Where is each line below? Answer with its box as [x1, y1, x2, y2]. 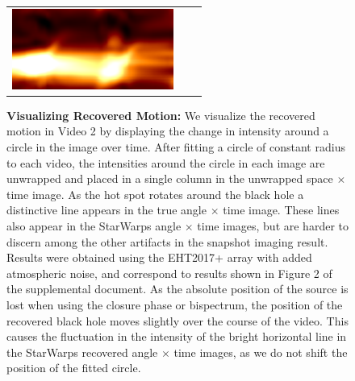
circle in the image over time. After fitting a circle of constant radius [6, 139, 345, 155]
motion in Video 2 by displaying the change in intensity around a [6, 122, 329, 139]
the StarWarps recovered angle [6, 343, 158, 360]
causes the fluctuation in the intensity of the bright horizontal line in [6, 328, 347, 345]
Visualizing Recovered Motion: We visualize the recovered [6, 106, 315, 123]
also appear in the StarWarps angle [6, 217, 182, 234]
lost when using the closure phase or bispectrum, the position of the [6, 296, 343, 313]
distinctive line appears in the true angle [6, 201, 207, 218]
